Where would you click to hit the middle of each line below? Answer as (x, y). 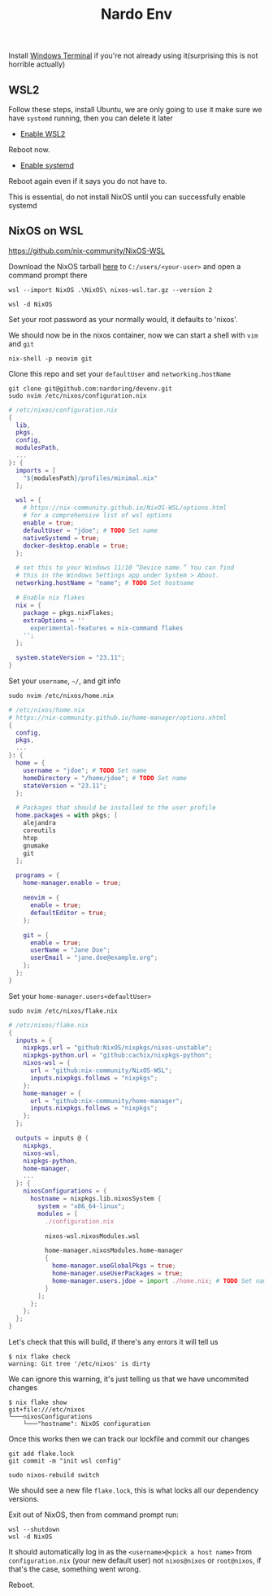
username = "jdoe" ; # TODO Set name (85, 770)
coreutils (40, 831)
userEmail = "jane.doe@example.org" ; (94, 958)
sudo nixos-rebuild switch (54, 1476)
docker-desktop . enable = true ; (76, 546)
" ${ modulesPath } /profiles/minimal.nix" (91, 478)
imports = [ (36, 470)
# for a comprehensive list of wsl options (98, 516)
